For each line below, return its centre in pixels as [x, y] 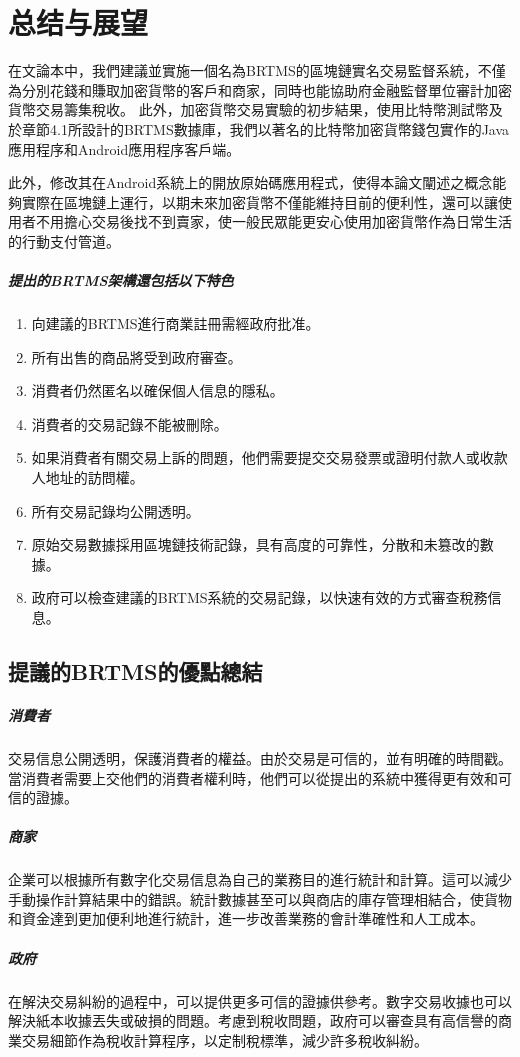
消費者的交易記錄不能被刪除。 [129, 423]
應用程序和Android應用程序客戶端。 [124, 148]
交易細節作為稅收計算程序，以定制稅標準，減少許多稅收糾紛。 [224, 1039]
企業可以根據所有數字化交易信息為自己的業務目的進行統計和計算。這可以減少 [260, 879]
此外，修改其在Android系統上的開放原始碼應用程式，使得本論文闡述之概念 [250, 182]
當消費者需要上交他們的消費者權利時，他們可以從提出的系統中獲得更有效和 [253, 777]
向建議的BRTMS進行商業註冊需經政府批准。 [175, 323]
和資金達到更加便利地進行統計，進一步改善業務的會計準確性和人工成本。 [246, 918]
